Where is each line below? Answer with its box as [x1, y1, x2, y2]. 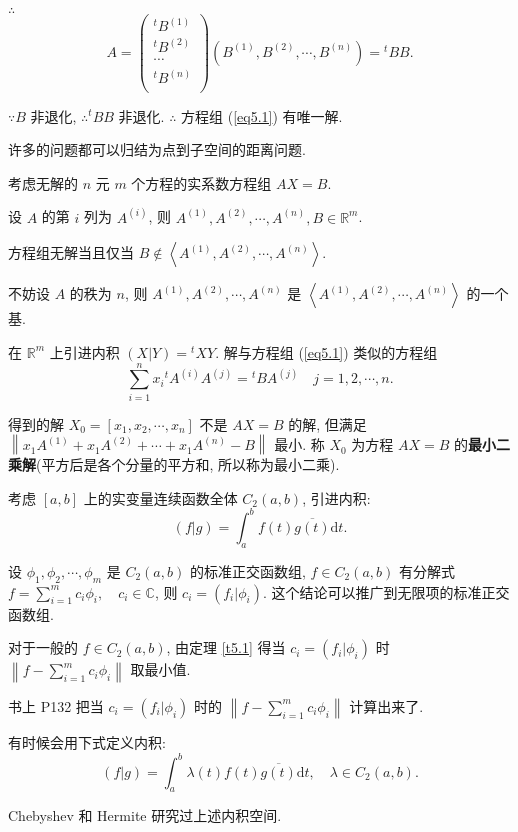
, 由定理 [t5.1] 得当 [166, 637, 286, 658]
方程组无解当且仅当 [8, 242, 134, 263]
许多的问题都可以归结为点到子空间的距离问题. [8, 139, 306, 160]
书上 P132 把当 [8, 695, 104, 716]
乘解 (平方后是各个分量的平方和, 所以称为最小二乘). [8, 454, 340, 475]
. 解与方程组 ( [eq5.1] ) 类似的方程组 [215, 341, 438, 362]
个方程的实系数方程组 [131, 172, 272, 193]
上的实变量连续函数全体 [83, 487, 238, 508]
